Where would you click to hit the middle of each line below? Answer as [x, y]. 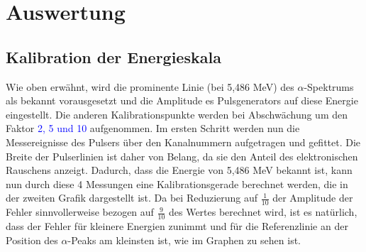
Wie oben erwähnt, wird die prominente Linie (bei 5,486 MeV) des [150, 86]
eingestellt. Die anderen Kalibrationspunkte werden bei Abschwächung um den [177, 114]
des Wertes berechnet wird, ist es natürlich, [263, 212]
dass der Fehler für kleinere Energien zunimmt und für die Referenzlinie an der [177, 225]
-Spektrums [329, 86]
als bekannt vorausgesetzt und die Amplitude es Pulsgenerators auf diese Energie [182, 100]
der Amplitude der [313, 198]
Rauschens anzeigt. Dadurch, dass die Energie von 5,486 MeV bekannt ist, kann [179, 170]
